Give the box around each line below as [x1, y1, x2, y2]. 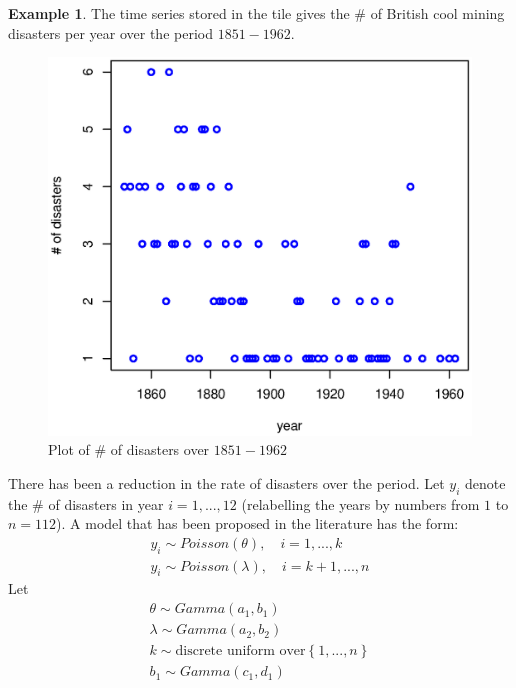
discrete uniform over [175, 644, 306, 659]
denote [465, 472, 506, 493]
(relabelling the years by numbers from [241, 493, 480, 514]
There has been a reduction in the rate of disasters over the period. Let [8, 472, 445, 493]
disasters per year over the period [8, 22, 213, 43]
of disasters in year [48, 493, 164, 514]
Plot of [48, 439, 90, 460]
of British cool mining [370, 3, 505, 23]
